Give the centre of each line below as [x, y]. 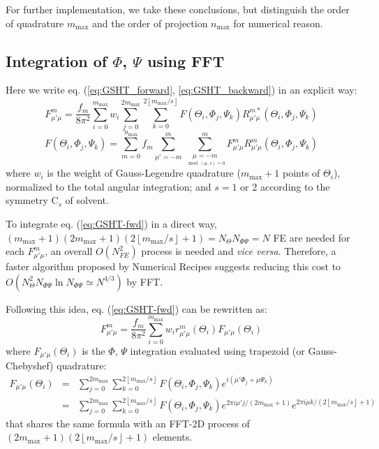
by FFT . [145, 281]
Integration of [57, 60]
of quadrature [35, 23]
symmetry [27, 200]
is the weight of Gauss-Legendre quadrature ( [144, 173]
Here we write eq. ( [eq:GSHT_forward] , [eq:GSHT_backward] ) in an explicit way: [181, 90]
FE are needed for [312, 237]
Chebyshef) [30, 366]
